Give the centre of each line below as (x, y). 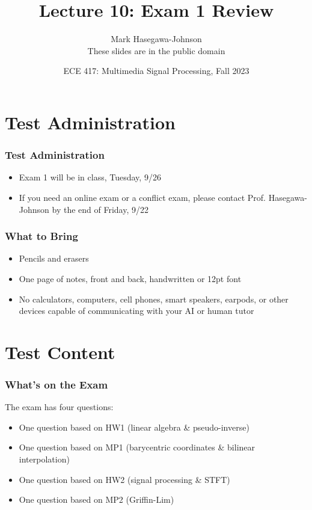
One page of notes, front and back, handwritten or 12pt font (130, 278)
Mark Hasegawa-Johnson (156, 39)
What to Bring (41, 236)
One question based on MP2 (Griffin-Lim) (96, 499)
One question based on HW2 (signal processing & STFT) (124, 479)
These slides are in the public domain (156, 50)
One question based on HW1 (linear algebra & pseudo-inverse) (134, 427)
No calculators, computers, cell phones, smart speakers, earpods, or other (154, 299)
